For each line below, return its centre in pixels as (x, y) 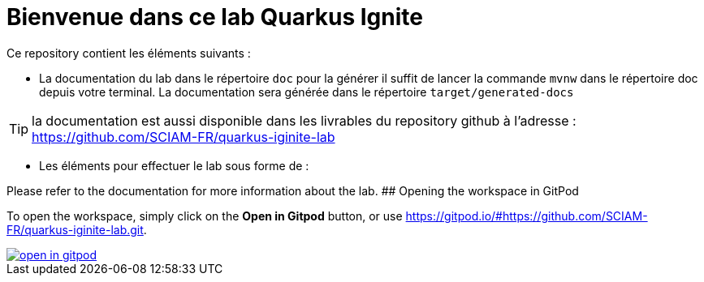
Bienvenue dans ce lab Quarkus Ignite (215, 17)
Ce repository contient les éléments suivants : (129, 53)
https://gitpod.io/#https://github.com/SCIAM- (527, 216)
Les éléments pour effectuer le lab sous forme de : (174, 165)
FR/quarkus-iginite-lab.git (75, 229)
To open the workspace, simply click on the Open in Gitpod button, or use (205, 216)
